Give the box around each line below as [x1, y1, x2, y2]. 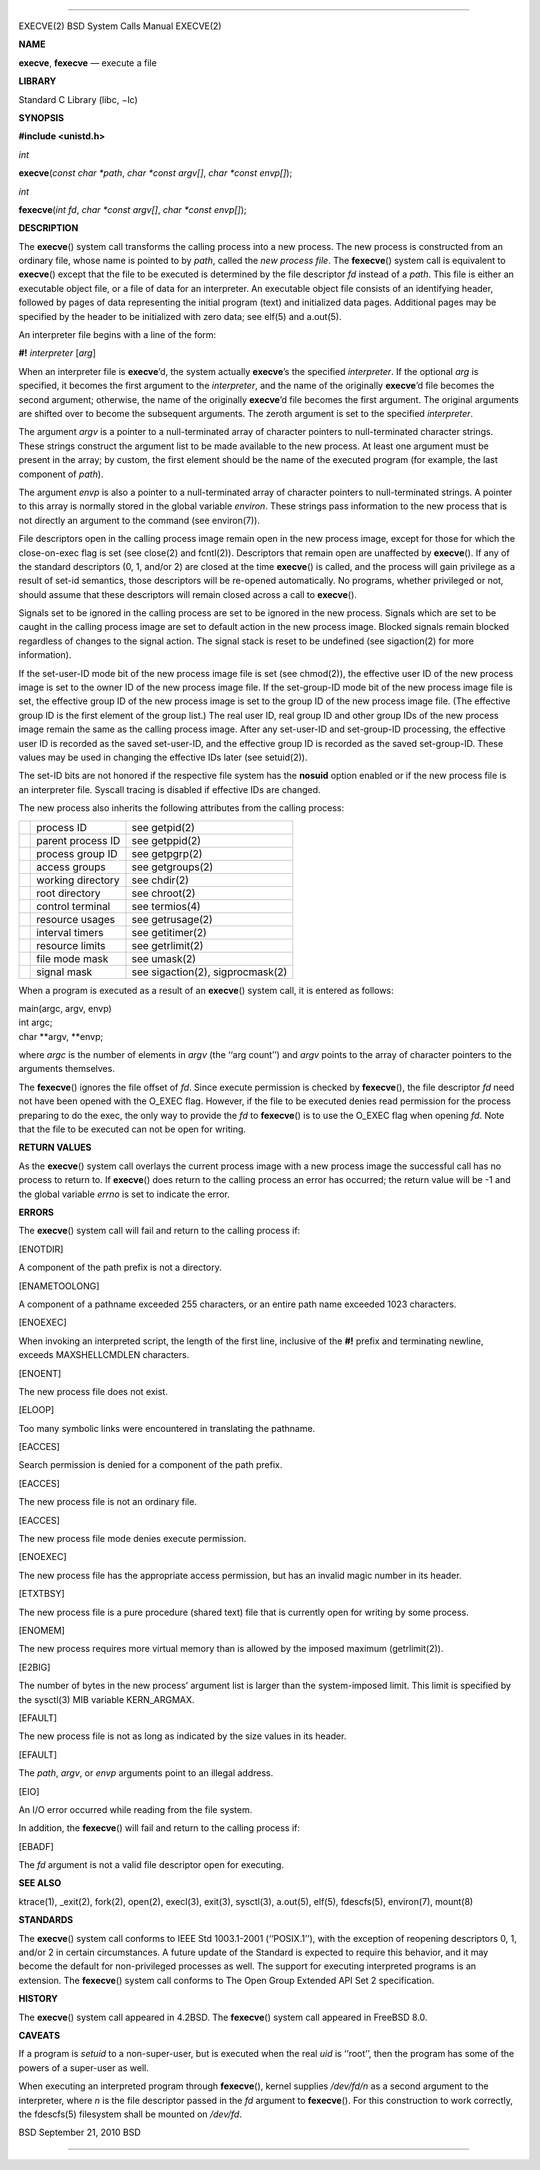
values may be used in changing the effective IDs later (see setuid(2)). [18, 751, 308, 763]
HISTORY [18, 1993, 59, 2005]
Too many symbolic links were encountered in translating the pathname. [18, 1422, 316, 1434]
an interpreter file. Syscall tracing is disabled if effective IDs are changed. [18, 783, 321, 795]
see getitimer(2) [131, 925, 207, 939]
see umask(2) [131, 951, 197, 965]
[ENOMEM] [18, 1624, 65, 1636]
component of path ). [18, 468, 104, 480]
